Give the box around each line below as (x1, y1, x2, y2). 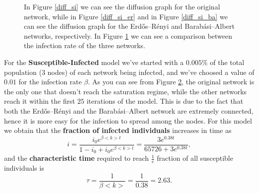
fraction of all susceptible (157, 153, 233, 163)
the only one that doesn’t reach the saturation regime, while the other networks (4, 86, 247, 96)
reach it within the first (4, 96, 75, 106)
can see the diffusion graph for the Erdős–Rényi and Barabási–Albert (24, 21, 235, 31)
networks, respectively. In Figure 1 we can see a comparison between (24, 30, 233, 41)
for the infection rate (18, 76, 82, 87)
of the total (210, 57, 245, 67)
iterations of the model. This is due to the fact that (86, 96, 244, 106)
